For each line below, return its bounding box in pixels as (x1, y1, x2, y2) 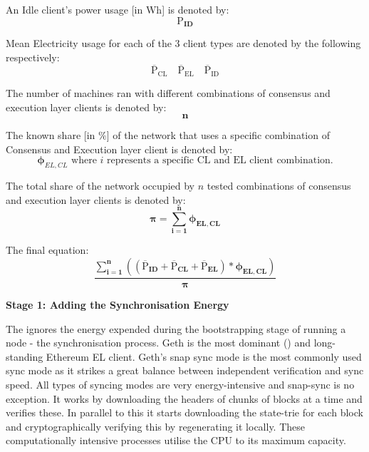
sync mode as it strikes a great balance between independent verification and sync (6, 363, 364, 378)
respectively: (6, 49, 60, 64)
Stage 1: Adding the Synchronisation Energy (6, 297, 229, 312)
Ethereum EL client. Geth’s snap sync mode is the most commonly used (46, 349, 362, 364)
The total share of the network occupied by (6, 178, 194, 193)
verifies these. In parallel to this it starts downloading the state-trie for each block (6, 405, 363, 420)
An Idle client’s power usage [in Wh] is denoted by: (6, 2, 229, 16)
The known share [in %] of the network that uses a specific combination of (6, 128, 330, 143)
